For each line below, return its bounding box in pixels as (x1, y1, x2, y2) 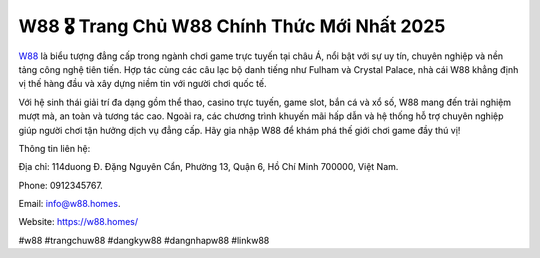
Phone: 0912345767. (18, 179, 104, 191)
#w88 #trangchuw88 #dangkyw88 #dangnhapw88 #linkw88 (18, 234, 270, 246)
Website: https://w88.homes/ (18, 216, 139, 228)
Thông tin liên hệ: (18, 142, 91, 154)
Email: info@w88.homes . (18, 198, 121, 210)
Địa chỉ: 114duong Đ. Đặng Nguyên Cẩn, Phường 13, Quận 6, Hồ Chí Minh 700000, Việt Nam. (18, 161, 399, 173)
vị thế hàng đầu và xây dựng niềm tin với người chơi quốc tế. (18, 78, 267, 90)
